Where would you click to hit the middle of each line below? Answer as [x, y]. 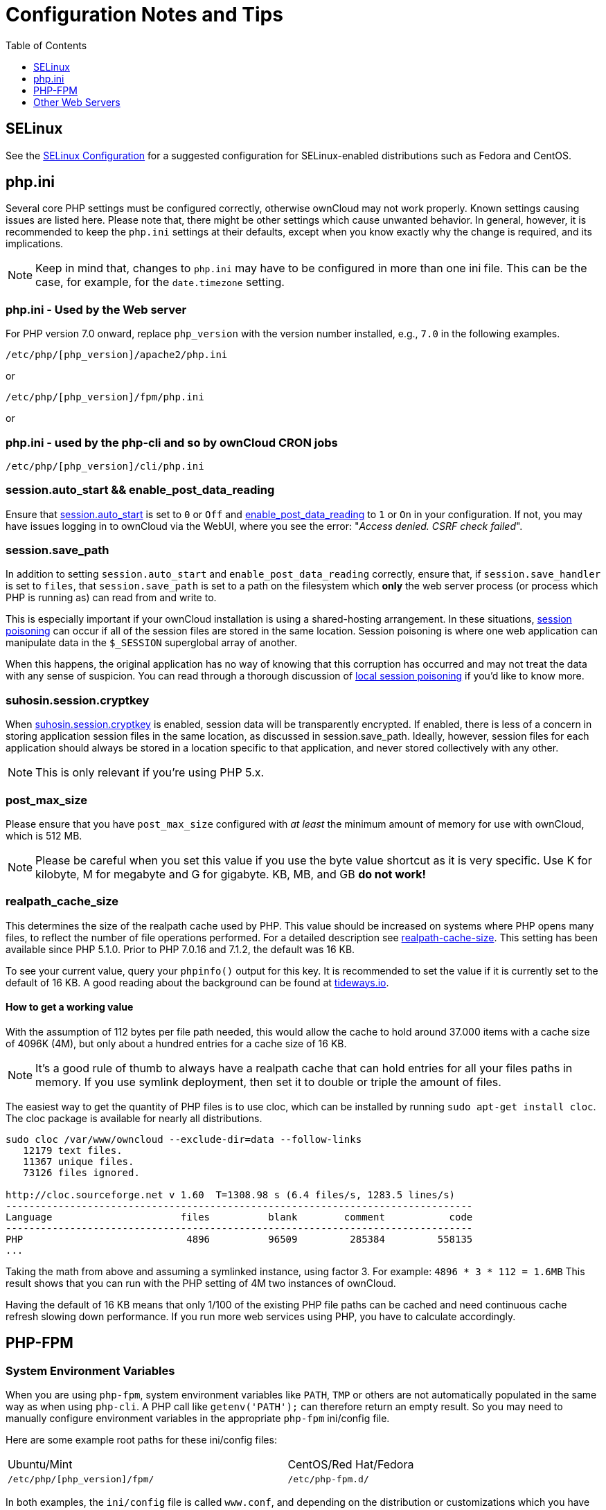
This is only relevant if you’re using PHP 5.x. [150, 773]
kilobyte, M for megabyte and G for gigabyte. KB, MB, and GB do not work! [231, 874]
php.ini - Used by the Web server [96, 309]
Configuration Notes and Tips [144, 15]
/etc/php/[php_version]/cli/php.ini [105, 466]
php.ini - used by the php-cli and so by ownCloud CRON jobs [172, 442]
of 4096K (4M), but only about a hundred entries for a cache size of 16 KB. [176, 1043]
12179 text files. [73, 1150]
